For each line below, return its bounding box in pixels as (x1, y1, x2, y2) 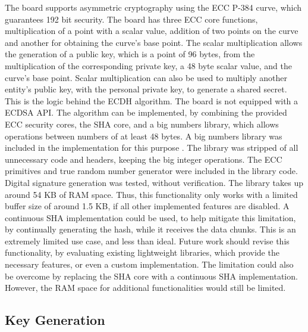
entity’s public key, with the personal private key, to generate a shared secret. (5, 83, 287, 95)
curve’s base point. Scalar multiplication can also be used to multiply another (5, 71, 287, 83)
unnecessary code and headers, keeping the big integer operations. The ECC (5, 153, 282, 165)
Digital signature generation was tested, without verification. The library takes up (5, 176, 303, 188)
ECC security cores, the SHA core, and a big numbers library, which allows (5, 117, 279, 130)
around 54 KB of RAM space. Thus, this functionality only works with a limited (5, 188, 298, 200)
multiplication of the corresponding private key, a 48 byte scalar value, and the (5, 59, 292, 72)
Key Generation (5, 311, 105, 329)
